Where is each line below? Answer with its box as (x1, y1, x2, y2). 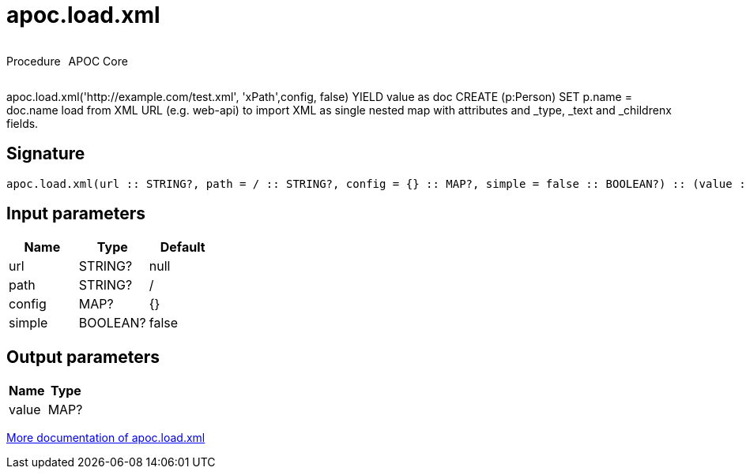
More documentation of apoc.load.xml (6, 431, 205, 445)
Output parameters (6, 346, 160, 367)
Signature (6, 144, 85, 164)
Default (160, 239, 205, 256)
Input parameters (6, 204, 146, 224)
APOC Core (68, 54, 128, 68)
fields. (6, 116, 39, 130)
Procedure (6, 54, 61, 68)
